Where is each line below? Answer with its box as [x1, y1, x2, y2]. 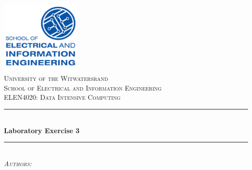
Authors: [4, 158, 32, 168]
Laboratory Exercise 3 [4, 125, 80, 135]
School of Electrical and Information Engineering [4, 82, 162, 93]
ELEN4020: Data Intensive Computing [4, 92, 121, 102]
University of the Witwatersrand [4, 73, 109, 83]
